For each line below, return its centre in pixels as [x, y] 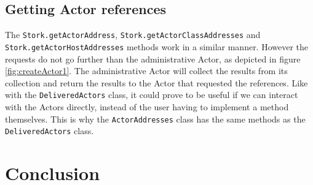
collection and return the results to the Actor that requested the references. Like [156, 82]
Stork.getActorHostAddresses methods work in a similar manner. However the [157, 46]
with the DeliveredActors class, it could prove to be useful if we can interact [152, 95]
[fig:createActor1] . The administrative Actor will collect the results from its [146, 71]
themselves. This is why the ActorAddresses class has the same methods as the [155, 119]
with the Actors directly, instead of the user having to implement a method [147, 106]
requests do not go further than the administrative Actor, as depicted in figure [153, 59]
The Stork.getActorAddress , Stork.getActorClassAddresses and [133, 35]
